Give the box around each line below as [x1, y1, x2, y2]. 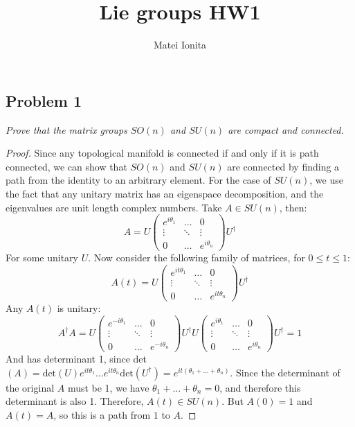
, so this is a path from [53, 408, 151, 421]
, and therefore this [219, 380, 301, 394]
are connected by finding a [227, 159, 340, 173]
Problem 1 [6, 89, 82, 111]
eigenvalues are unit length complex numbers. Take [6, 200, 222, 214]
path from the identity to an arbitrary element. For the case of [6, 173, 271, 187]
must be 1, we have [67, 380, 149, 394]
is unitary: [57, 301, 101, 315]
